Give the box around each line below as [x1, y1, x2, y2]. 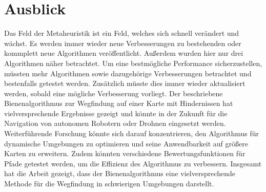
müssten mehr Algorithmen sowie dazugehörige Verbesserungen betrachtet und [4, 68, 252, 78]
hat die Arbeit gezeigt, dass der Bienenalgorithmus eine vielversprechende [4, 168, 236, 179]
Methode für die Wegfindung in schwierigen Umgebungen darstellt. [4, 178, 214, 189]
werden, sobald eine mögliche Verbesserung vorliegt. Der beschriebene [4, 88, 223, 98]
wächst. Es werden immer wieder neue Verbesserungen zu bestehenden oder [4, 37, 241, 48]
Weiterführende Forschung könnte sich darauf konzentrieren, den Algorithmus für [4, 128, 259, 139]
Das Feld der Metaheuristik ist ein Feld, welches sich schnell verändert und [4, 28, 239, 38]
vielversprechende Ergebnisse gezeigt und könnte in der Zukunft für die [4, 108, 228, 118]
